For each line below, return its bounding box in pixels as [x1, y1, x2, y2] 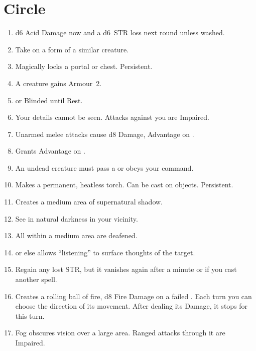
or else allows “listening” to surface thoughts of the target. [15, 247, 195, 257]
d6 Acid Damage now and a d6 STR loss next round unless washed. [15, 27, 225, 38]
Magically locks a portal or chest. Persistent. [15, 61, 153, 72]
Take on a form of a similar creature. [15, 44, 129, 54]
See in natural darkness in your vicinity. [15, 213, 138, 224]
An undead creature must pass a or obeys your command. [15, 162, 194, 173]
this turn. [15, 310, 45, 321]
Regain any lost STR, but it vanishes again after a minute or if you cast [15, 264, 237, 274]
